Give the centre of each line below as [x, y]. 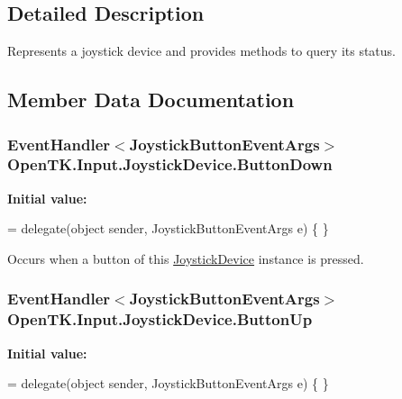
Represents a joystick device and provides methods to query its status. [202, 51]
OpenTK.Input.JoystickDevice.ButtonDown [170, 164]
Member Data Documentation [151, 100]
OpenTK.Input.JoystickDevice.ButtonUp [160, 319]
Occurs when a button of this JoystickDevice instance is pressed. [186, 258]
